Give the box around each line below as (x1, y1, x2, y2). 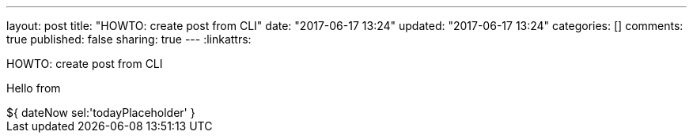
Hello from (6, 81, 61, 95)
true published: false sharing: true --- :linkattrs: (6, 32, 252, 46)
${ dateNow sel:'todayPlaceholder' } (6, 106, 195, 119)
